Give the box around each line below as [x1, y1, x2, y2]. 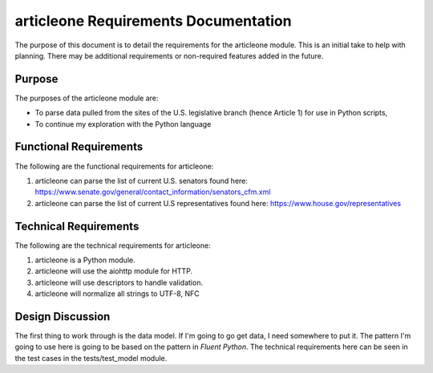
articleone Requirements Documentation [14, 12, 292, 30]
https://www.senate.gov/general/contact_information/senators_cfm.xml [34, 187, 271, 197]
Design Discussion [14, 310, 111, 323]
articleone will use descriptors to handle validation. [34, 278, 204, 287]
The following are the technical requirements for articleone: [14, 241, 212, 250]
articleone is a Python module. [34, 255, 136, 265]
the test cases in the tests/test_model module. [14, 353, 168, 363]
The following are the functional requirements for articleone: [14, 161, 214, 171]
